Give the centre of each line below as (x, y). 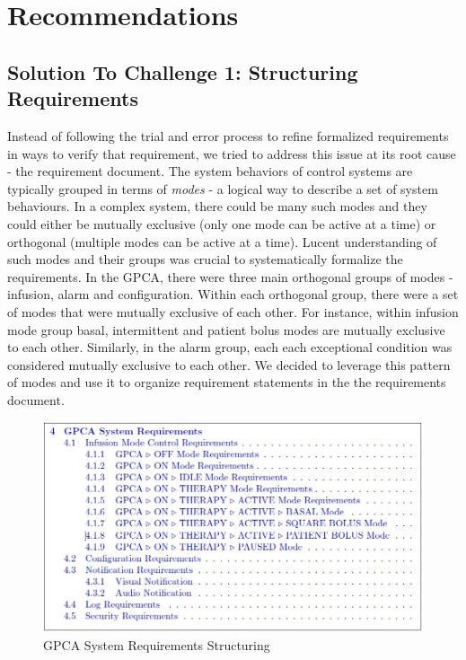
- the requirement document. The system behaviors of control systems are (210, 171)
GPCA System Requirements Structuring (157, 644)
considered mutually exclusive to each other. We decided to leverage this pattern (229, 364)
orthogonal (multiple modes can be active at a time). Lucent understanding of (222, 241)
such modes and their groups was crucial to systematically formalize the (205, 259)
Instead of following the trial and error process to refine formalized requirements (228, 135)
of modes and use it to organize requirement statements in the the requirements (227, 382)
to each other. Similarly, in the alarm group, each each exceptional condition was (230, 347)
